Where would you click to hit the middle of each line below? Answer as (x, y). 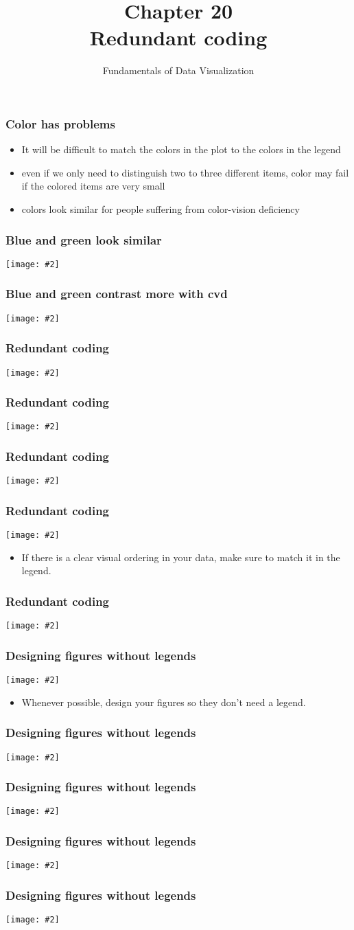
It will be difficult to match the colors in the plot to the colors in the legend (181, 149)
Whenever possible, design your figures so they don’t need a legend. (164, 702)
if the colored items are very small (93, 186)
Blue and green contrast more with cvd (117, 294)
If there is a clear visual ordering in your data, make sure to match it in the (181, 557)
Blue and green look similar (84, 239)
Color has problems (60, 123)
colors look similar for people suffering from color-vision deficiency (161, 208)
